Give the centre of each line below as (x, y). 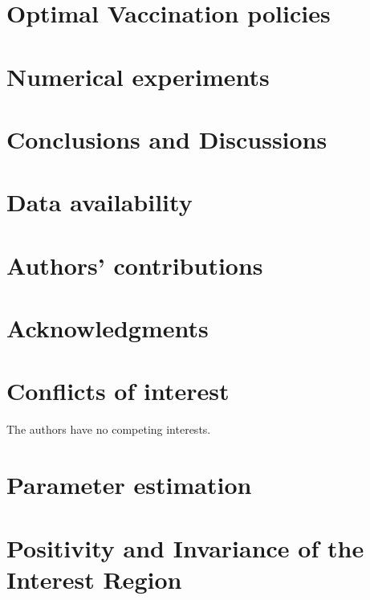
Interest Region (94, 579)
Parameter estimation (129, 485)
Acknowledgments (108, 328)
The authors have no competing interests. (109, 429)
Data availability (100, 202)
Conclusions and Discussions (167, 139)
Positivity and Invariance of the (185, 547)
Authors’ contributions (135, 265)
